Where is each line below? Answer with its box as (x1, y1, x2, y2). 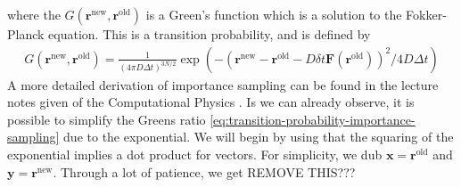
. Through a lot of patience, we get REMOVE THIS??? (53, 162, 356, 181)
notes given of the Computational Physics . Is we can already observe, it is (7, 93, 415, 111)
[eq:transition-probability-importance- (210, 110, 416, 128)
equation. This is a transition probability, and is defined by (48, 25, 371, 43)
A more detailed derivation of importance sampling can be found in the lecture (7, 75, 439, 93)
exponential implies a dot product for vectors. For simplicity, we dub (7, 145, 383, 163)
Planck (7, 25, 45, 43)
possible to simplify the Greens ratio (7, 110, 206, 128)
